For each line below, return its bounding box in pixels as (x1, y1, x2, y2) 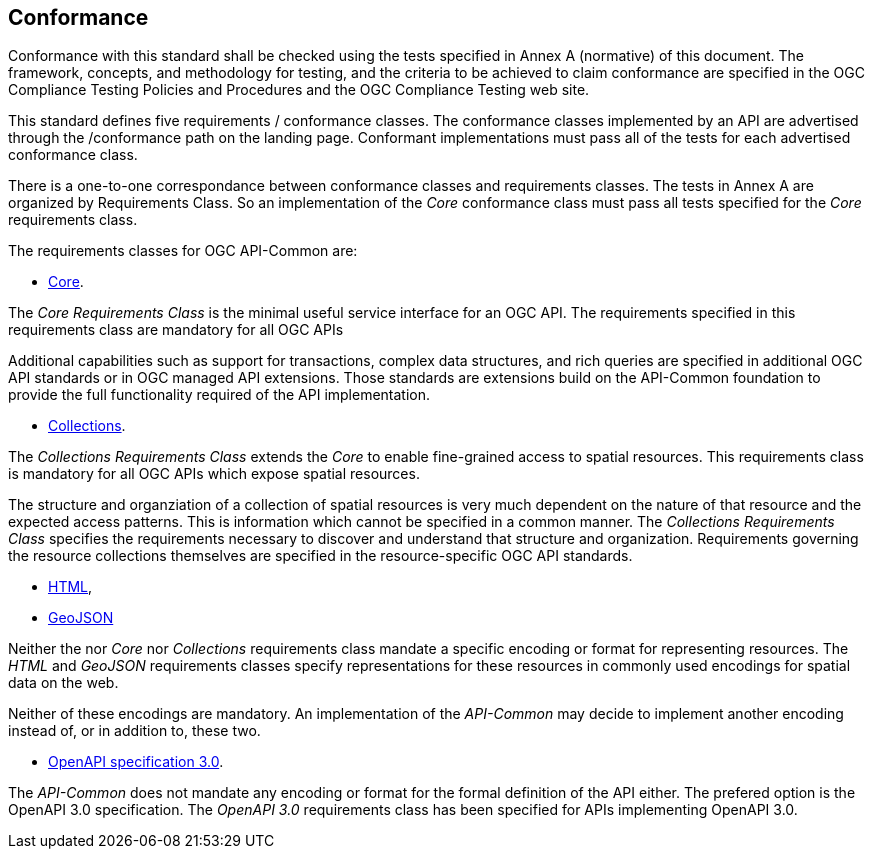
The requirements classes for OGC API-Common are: (8, 242, 358, 260)
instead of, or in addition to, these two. (8, 722, 261, 740)
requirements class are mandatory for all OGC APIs (8, 321, 344, 339)
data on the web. (8, 674, 119, 692)
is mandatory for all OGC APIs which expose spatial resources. (8, 465, 420, 483)
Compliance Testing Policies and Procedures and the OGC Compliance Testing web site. (8, 81, 590, 99)
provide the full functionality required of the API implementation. (8, 386, 431, 404)
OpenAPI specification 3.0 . (48, 753, 224, 771)
